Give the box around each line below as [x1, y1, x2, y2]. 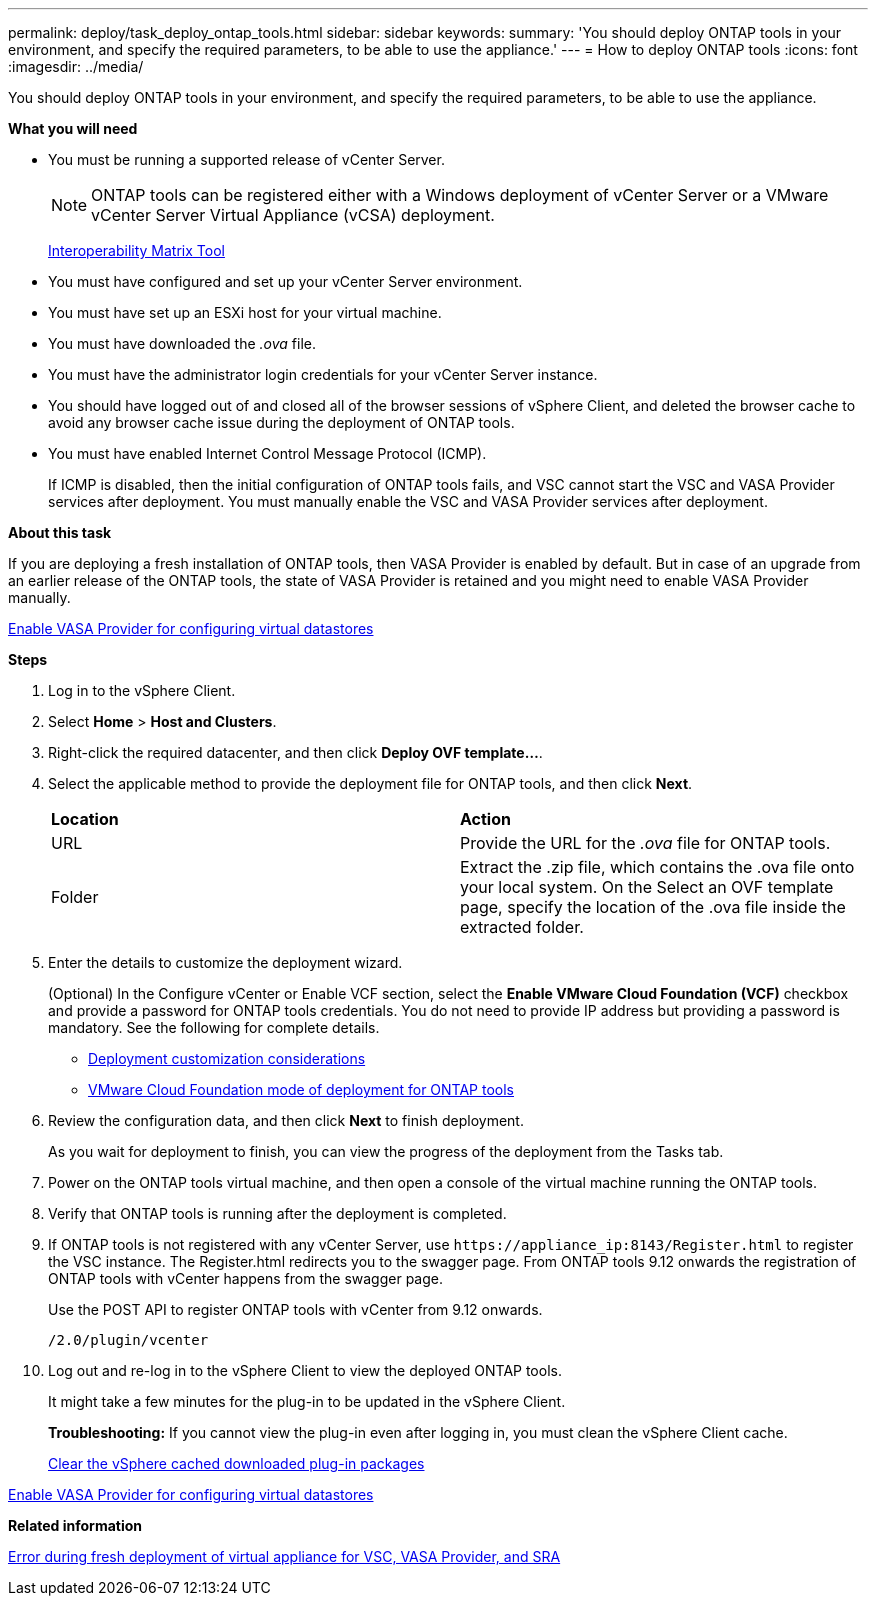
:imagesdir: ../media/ [8, 58, 144, 75]
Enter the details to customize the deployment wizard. [48, 954, 403, 971]
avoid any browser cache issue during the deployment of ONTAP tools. [48, 414, 515, 431]
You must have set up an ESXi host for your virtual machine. [48, 304, 442, 321]
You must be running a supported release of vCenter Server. [48, 151, 445, 168]
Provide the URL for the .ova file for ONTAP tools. [460, 833, 831, 853]
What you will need [8, 120, 138, 137]
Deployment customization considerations [88, 1050, 366, 1067]
